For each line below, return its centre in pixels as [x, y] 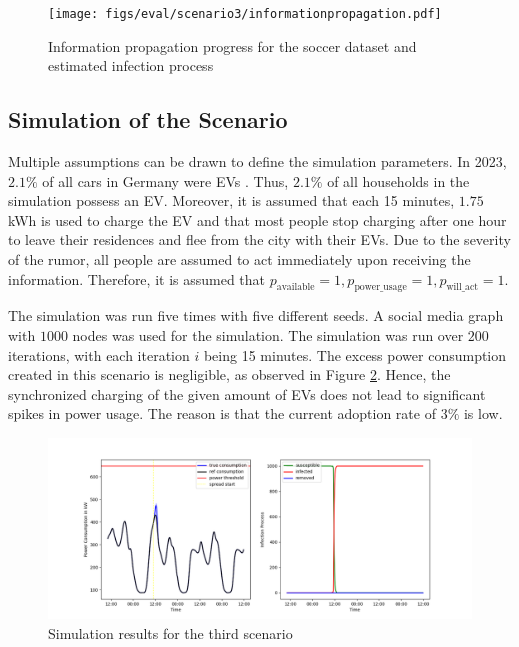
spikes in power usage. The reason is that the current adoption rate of [222, 413]
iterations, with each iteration [99, 354]
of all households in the [398, 180]
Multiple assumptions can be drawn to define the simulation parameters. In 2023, [257, 161]
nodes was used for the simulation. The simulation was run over [268, 335]
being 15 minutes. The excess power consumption [355, 354]
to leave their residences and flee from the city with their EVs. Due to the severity [259, 239]
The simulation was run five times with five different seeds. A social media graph [256, 315]
